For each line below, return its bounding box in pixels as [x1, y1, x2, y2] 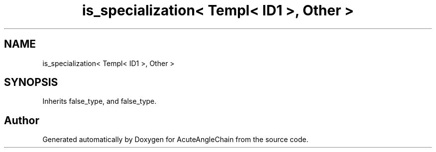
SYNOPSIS [4, 76, 58, 89]
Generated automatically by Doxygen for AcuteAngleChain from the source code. [42, 135, 309, 144]
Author [4, 114, 39, 127]
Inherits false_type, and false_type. [42, 97, 157, 106]
